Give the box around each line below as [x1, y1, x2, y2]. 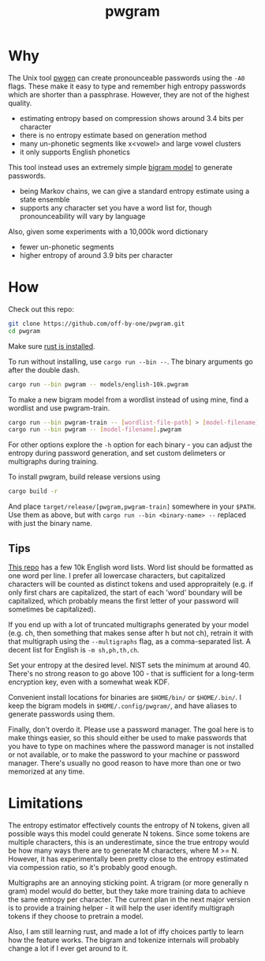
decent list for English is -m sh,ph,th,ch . [8, 645, 140, 654]
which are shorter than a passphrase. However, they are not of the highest [8, 89, 250, 99]
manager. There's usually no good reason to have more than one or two [8, 758, 241, 767]
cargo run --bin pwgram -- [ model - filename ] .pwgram [8, 426, 181, 433]
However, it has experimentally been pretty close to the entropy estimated [8, 853, 248, 864]
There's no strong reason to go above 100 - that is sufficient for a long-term [8, 668, 255, 678]
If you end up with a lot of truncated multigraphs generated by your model [8, 619, 249, 629]
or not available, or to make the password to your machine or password [8, 750, 240, 759]
